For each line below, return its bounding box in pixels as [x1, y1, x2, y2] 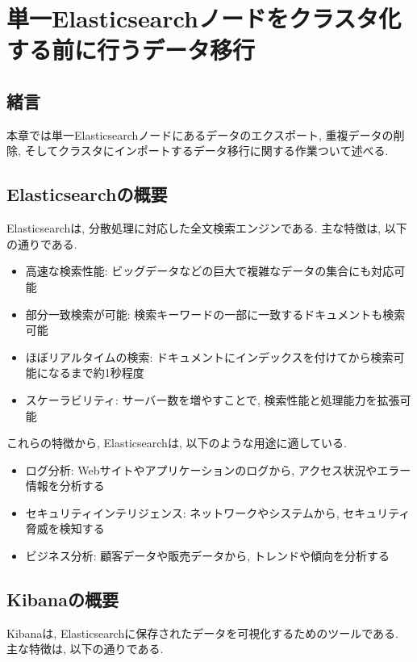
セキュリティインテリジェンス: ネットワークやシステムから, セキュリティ [25, 504, 411, 521]
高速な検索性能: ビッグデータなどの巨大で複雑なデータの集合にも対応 [25, 262, 394, 279]
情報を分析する [25, 477, 105, 494]
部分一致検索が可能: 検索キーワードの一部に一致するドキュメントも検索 [25, 305, 406, 322]
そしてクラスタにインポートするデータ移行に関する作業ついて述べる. [24, 142, 389, 159]
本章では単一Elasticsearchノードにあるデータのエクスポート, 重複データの [6, 126, 394, 143]
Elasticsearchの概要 [6, 182, 168, 207]
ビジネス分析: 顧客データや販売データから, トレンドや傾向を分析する [25, 547, 390, 564]
